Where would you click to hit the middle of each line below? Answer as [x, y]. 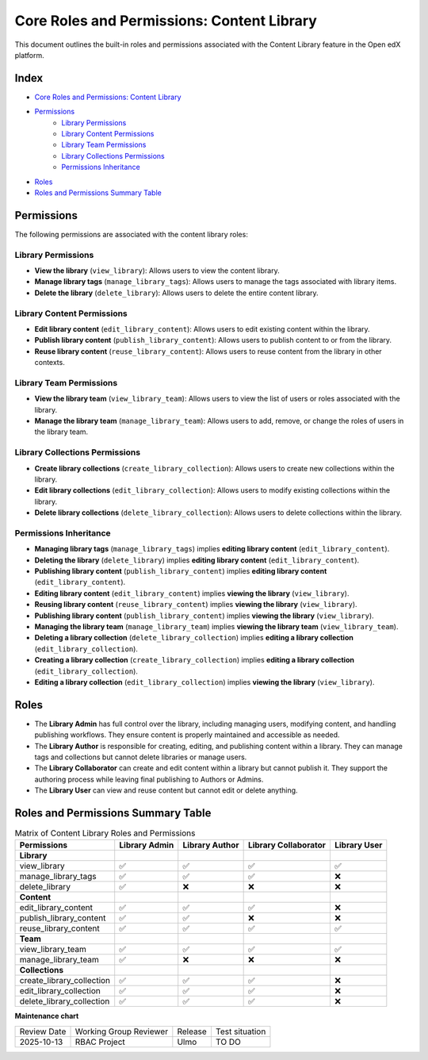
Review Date [43, 1031]
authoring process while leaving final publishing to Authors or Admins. [149, 779]
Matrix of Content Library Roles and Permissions [105, 833]
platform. [30, 55]
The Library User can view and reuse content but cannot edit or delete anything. [166, 790]
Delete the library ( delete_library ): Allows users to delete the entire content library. [176, 293]
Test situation [241, 1031]
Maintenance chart [47, 1016]
